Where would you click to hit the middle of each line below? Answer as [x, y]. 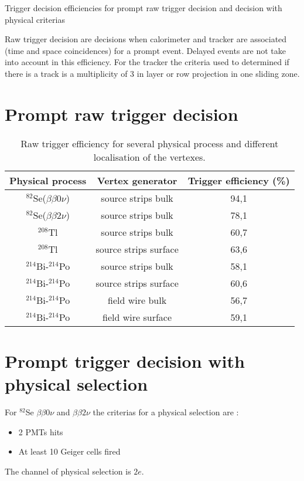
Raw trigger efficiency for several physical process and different [150, 143]
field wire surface [137, 317]
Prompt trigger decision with [125, 360]
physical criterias [35, 19]
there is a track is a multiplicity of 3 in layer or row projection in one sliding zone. [152, 73]
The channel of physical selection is [68, 471]
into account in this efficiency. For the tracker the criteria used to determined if [147, 62]
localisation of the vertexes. [149, 157]
